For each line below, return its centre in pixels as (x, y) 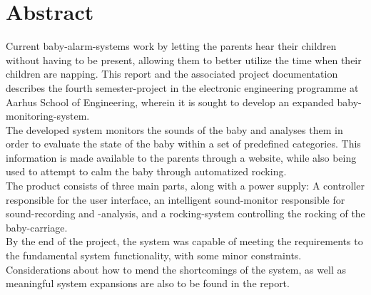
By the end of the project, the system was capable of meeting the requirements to (184, 241)
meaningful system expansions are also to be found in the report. (148, 283)
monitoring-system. (48, 116)
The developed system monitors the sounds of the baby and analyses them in (174, 129)
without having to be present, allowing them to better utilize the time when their (184, 59)
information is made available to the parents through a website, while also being (181, 157)
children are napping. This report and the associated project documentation (172, 74)
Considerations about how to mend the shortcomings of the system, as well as (176, 269)
